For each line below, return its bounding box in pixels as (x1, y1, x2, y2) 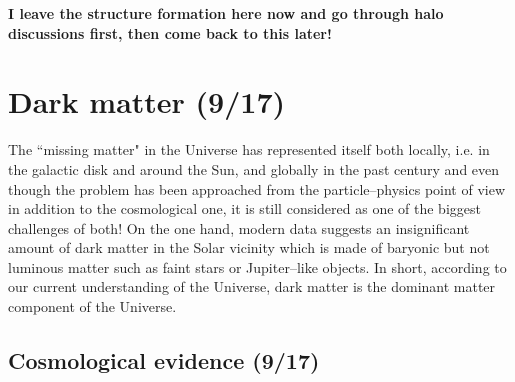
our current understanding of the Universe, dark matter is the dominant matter (8, 276, 496, 297)
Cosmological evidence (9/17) (8, 345, 320, 376)
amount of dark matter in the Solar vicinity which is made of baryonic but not (8, 237, 490, 258)
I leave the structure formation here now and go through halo (8, 3, 444, 23)
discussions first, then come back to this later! (8, 22, 332, 43)
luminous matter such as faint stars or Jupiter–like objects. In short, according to (8, 256, 507, 277)
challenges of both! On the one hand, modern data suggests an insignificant (8, 217, 470, 238)
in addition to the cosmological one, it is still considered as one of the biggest (8, 198, 481, 219)
